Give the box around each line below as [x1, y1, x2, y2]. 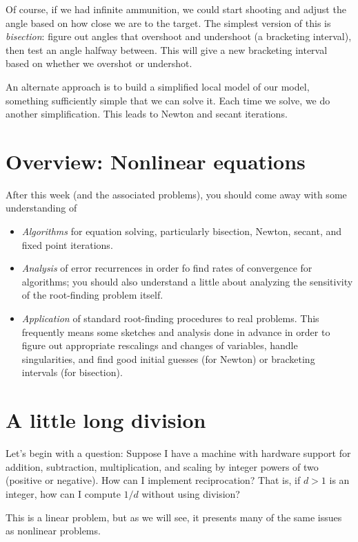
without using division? [141, 486, 240, 501]
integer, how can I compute [6, 486, 121, 501]
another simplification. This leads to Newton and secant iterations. [6, 106, 288, 121]
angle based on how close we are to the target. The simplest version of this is [6, 15, 331, 30]
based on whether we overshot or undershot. [6, 56, 192, 71]
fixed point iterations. [21, 237, 113, 252]
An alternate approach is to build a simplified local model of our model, [6, 79, 310, 93]
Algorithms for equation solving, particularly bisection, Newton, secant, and [21, 224, 342, 239]
